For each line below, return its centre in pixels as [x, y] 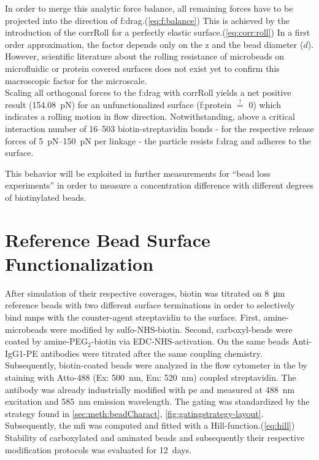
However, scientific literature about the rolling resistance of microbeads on [145, 56]
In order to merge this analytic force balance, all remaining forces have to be [149, 8]
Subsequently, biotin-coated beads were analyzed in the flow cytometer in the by [156, 365]
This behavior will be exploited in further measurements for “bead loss [138, 173]
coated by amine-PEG [47, 341]
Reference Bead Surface [108, 239]
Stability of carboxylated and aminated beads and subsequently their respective [155, 437]
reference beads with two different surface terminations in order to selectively [150, 305]
